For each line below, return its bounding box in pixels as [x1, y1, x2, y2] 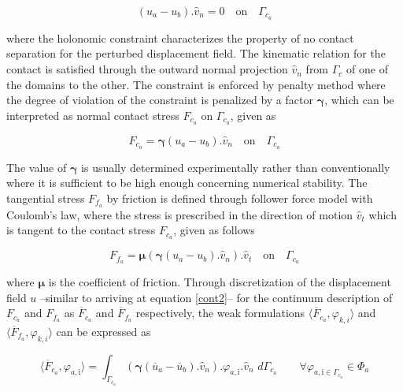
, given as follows [173, 222, 255, 238]
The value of [6, 159, 67, 175]
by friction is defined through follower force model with [106, 189, 373, 206]
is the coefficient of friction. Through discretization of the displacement [48, 273, 391, 289]
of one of [346, 61, 388, 77]
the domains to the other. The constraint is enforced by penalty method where [6, 76, 386, 92]
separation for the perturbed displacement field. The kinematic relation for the [6, 45, 386, 62]
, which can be [324, 91, 394, 108]
